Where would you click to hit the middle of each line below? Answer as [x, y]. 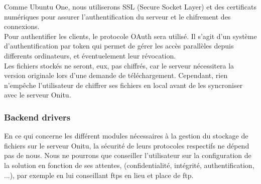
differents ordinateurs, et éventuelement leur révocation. [90, 55]
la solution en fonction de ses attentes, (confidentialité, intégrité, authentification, [129, 165]
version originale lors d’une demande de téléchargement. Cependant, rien [116, 75]
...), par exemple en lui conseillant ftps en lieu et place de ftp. [99, 175]
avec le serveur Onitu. [38, 95]
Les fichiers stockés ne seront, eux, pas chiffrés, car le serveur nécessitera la [119, 65]
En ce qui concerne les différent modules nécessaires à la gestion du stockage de [126, 136]
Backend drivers [37, 117]
